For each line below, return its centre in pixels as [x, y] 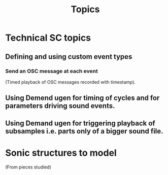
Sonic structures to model [61, 153]
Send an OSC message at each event [52, 71]
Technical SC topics [48, 38]
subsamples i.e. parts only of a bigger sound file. [84, 131]
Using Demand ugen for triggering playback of [80, 123]
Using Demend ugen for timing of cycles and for [82, 98]
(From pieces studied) [28, 167]
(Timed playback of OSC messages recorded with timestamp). [71, 82]
